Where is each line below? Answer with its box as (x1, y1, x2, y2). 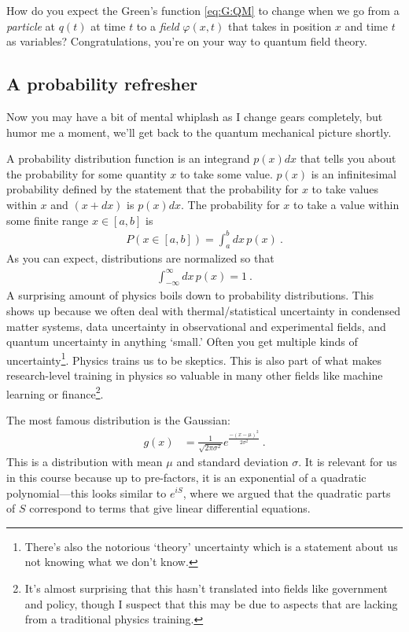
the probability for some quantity (6, 165, 167, 182)
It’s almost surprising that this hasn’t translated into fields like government (24, 579, 389, 596)
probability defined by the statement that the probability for (6, 181, 299, 197)
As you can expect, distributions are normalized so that (6, 250, 275, 266)
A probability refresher (6, 72, 198, 96)
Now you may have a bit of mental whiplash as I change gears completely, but (6, 108, 383, 124)
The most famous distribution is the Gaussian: (6, 411, 230, 428)
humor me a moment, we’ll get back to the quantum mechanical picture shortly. (6, 123, 392, 140)
